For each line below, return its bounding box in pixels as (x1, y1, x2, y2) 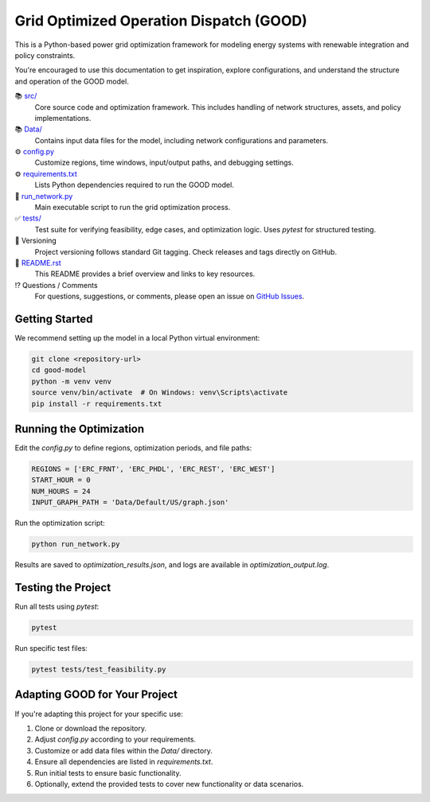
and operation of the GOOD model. (14, 76, 129, 86)
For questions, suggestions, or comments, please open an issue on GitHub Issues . (34, 291, 305, 302)
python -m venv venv (31, 376, 111, 386)
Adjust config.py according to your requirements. (34, 734, 197, 744)
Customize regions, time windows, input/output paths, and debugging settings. (34, 158, 294, 167)
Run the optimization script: (14, 518, 105, 528)
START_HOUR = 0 (31, 476, 91, 485)
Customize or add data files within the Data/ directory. (34, 746, 213, 755)
